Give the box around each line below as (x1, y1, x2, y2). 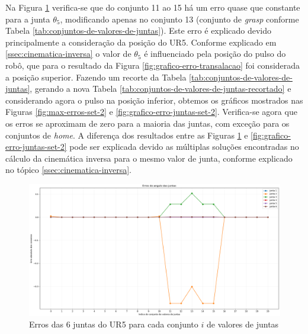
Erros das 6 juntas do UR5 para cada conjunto (29, 318, 198, 330)
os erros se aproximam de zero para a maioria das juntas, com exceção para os (5, 117, 290, 129)
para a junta (5, 12, 50, 25)
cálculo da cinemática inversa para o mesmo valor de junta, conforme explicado (5, 152, 293, 164)
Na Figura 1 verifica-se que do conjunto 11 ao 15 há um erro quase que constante (5, 1, 300, 13)
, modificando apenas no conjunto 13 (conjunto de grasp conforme (60, 12, 299, 25)
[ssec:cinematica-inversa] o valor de (5, 47, 131, 60)
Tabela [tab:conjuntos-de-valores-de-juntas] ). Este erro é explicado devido (5, 24, 272, 37)
